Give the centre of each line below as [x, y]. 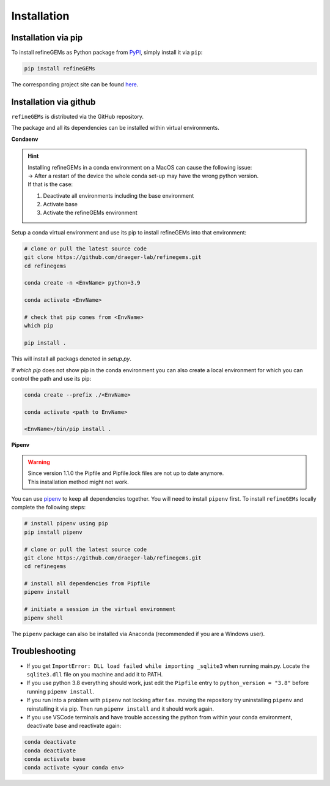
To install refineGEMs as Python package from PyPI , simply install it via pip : [107, 53]
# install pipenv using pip [66, 524]
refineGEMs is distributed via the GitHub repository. [77, 116]
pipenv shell [44, 618]
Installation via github [53, 102]
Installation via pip [47, 38]
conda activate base [55, 759]
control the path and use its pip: [51, 378]
